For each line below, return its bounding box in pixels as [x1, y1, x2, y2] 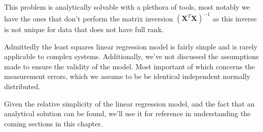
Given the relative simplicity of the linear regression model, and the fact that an [4, 98, 255, 109]
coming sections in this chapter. [4, 118, 103, 128]
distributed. [4, 81, 40, 92]
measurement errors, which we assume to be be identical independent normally [4, 71, 251, 82]
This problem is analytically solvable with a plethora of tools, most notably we [4, 2, 250, 12]
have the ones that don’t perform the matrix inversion [4, 13, 173, 23]
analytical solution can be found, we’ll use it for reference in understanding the [4, 108, 251, 119]
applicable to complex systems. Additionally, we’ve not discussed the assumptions [4, 51, 259, 62]
